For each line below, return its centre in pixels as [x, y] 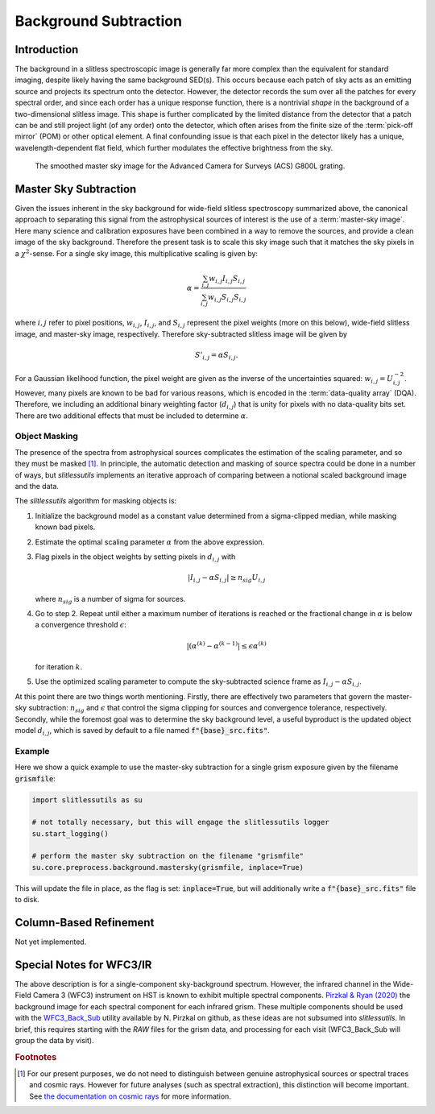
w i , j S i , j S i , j [227, 298]
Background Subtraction [99, 21]
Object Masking [46, 437]
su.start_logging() [70, 833]
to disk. [27, 900]
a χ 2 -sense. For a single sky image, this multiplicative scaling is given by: [136, 253]
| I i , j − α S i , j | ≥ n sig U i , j [226, 578]
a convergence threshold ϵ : [81, 625]
